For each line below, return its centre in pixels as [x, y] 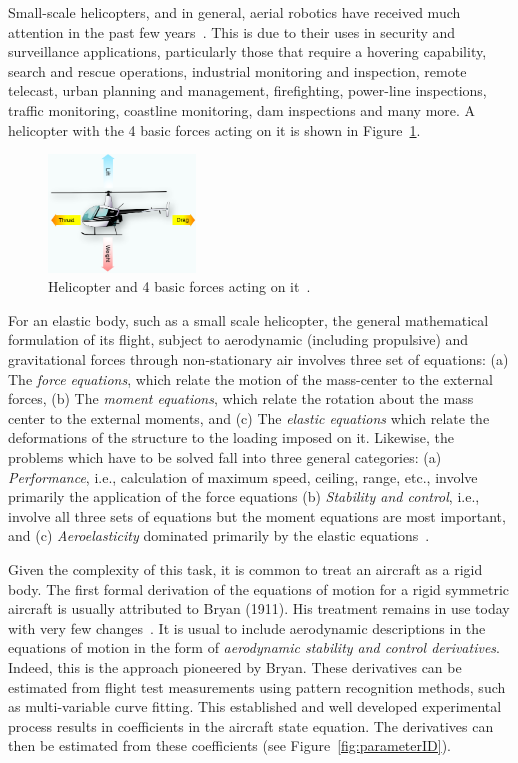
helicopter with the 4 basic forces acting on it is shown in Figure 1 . [214, 129]
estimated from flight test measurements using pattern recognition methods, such [257, 686]
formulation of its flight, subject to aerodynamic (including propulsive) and [238, 339]
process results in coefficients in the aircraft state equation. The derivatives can [251, 725]
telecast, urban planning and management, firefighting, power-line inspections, [247, 90]
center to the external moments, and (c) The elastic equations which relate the [249, 417]
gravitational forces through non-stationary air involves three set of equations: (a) [258, 359]
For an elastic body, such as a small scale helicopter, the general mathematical [248, 319]
